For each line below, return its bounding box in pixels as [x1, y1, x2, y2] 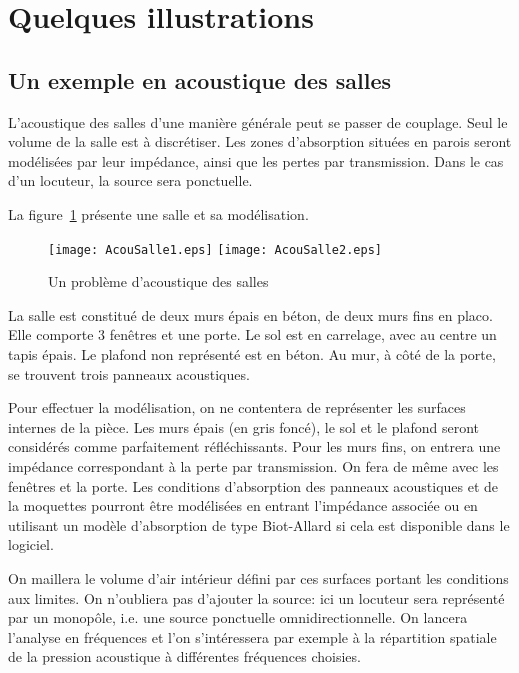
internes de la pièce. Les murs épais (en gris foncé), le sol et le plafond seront [8, 416, 479, 437]
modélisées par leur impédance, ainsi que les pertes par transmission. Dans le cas [8, 150, 504, 171]
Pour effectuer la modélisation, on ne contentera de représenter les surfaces [8, 397, 466, 418]
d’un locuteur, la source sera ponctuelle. [8, 170, 253, 191]
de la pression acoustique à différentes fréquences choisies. [8, 646, 361, 667]
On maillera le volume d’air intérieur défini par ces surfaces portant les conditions [8, 567, 509, 588]
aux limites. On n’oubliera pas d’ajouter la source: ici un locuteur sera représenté [8, 587, 505, 608]
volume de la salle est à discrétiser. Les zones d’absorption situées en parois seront [8, 131, 512, 152]
